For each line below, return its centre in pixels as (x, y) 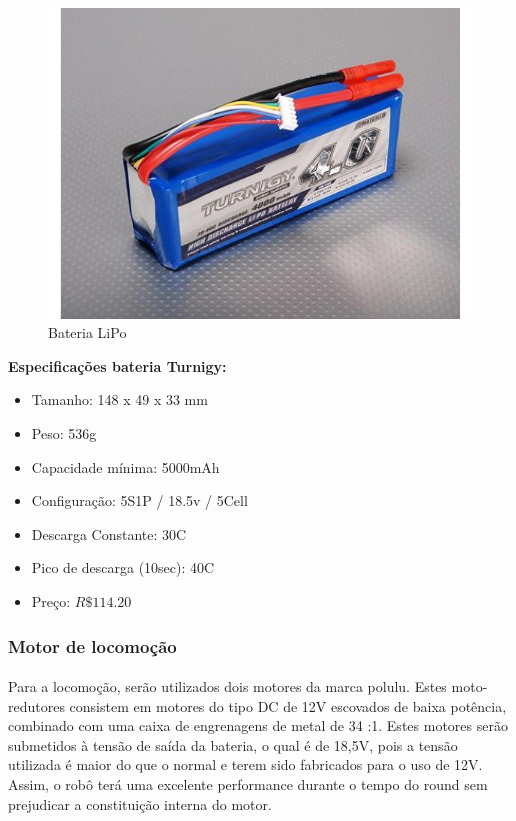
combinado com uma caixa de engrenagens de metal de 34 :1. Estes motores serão (258, 725)
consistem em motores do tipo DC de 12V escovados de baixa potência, (288, 705)
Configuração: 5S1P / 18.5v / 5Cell (139, 500)
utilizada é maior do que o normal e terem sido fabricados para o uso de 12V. (245, 764)
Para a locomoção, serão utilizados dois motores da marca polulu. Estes (227, 686)
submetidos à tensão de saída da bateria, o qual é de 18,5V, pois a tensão (233, 744)
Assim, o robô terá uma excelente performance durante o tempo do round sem (248, 784)
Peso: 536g (64, 433)
